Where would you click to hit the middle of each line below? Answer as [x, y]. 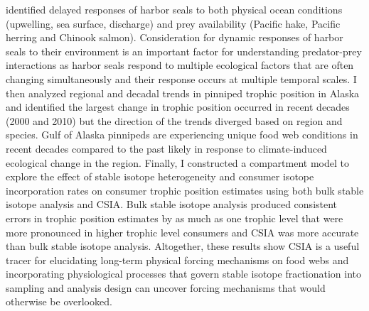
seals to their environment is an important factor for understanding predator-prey [184, 51]
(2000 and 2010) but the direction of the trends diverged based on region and [174, 120]
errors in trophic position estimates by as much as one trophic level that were [175, 218]
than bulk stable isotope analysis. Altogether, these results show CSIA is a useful [183, 246]
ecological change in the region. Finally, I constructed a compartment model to [177, 162]
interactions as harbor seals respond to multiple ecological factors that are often [180, 65]
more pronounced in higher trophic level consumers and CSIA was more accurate [182, 232]
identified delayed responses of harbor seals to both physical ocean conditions [174, 9]
